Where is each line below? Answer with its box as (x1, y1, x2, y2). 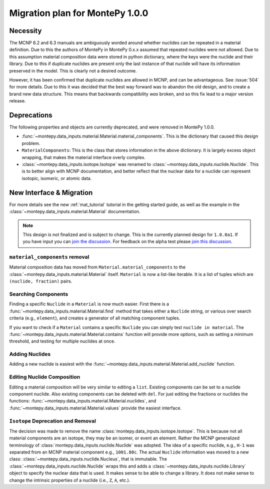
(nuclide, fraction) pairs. (9, 278, 72, 284)
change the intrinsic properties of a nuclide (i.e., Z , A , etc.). (9, 477, 130, 483)
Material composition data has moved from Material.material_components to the (9, 264, 186, 270)
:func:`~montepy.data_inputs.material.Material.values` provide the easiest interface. (9, 405, 182, 411)
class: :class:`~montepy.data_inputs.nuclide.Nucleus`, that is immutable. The (9, 456, 167, 462)
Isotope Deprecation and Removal (9, 417, 96, 424)
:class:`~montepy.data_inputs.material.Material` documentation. (9, 208, 140, 214)
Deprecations (9, 111, 52, 119)
